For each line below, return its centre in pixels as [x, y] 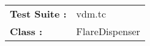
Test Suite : [38, 14]
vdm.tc [91, 14]
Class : [26, 31]
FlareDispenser [108, 31]
